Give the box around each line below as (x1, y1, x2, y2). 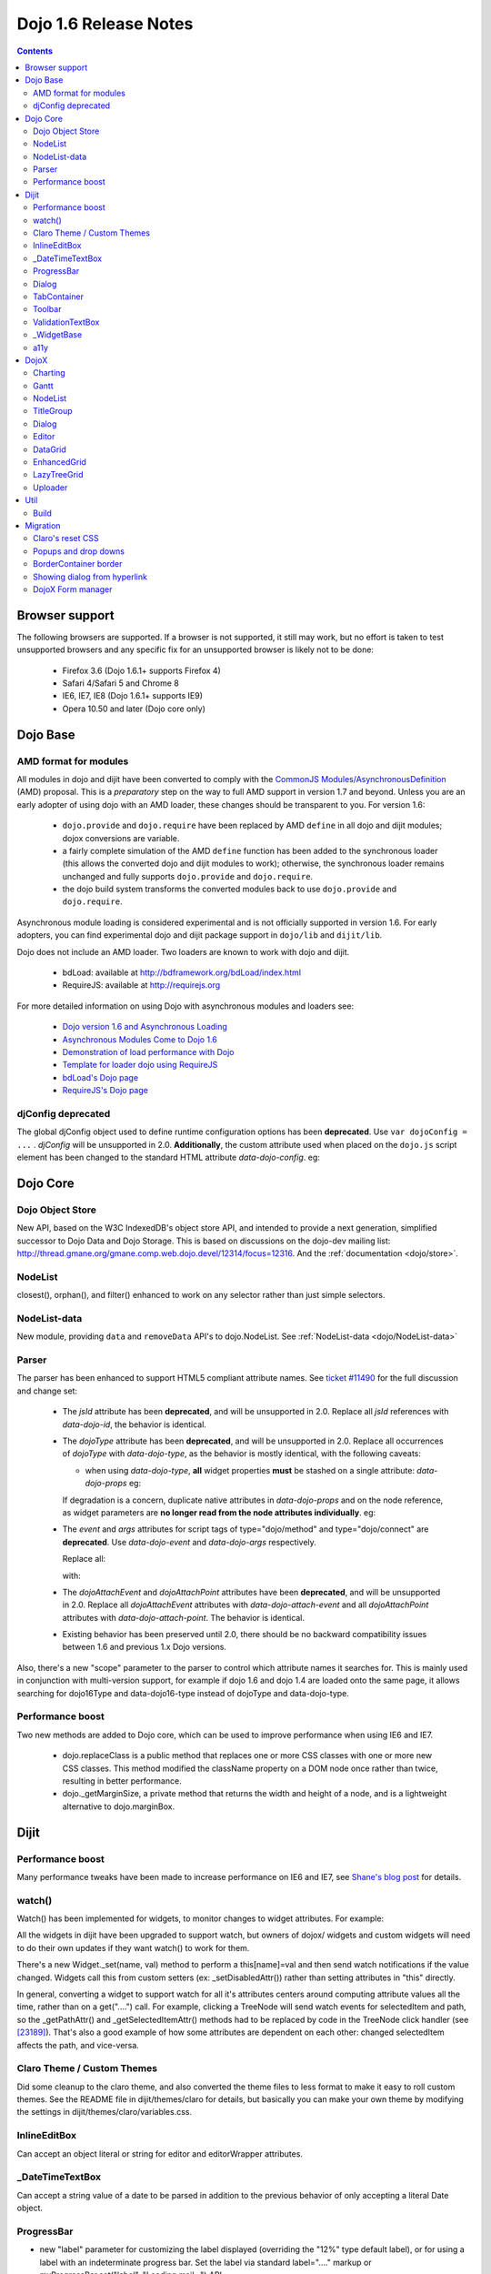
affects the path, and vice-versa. (16, 2039, 140, 2050)
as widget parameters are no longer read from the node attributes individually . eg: (62, 1506, 376, 1518)
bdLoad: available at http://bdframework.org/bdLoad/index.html (62, 967, 302, 978)
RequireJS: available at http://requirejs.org (62, 980, 221, 991)
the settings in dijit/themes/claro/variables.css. (16, 2107, 193, 2118)
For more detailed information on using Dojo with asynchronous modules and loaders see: (16, 1001, 355, 1011)
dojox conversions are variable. (62, 832, 180, 843)
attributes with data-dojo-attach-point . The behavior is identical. (62, 1612, 305, 1623)
